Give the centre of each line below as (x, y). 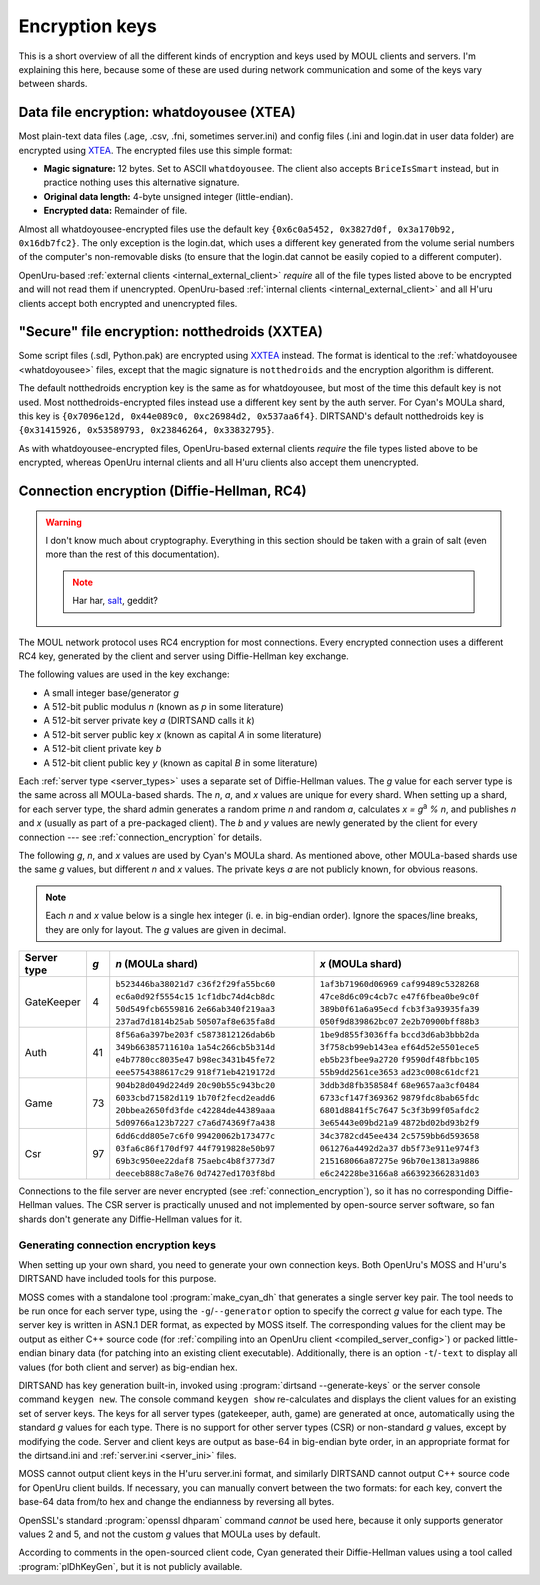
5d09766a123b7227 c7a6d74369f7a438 (195, 1122)
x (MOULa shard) (360, 963)
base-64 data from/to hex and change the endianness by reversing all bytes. (176, 1502)
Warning (63, 522)
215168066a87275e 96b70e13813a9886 (399, 1160)
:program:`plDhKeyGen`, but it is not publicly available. (130, 1566)
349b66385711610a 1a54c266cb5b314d (195, 1046)
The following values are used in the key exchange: (124, 674)
